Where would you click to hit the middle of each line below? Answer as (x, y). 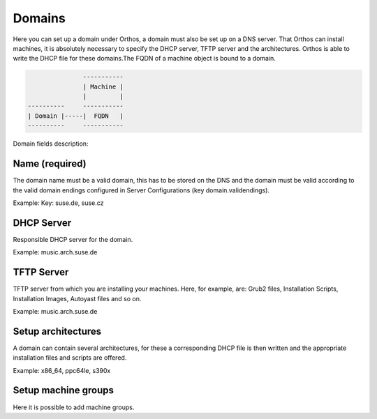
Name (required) (50, 164)
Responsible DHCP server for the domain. (73, 239)
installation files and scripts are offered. (70, 358)
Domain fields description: (51, 144)
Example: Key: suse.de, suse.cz (58, 203)
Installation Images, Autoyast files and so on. (77, 298)
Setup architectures (57, 331)
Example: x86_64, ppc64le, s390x (62, 370)
